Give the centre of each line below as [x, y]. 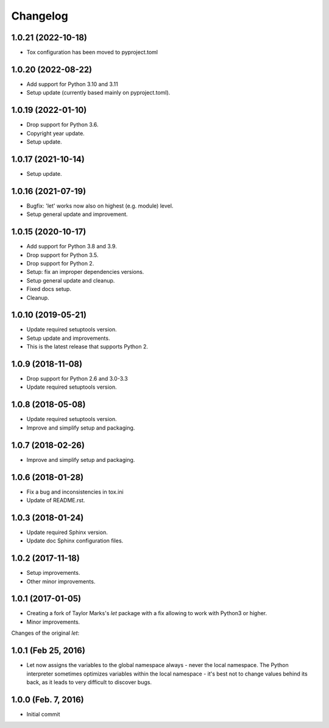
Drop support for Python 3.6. [62, 124]
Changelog [40, 16]
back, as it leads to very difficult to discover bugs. [89, 682]
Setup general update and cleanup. [71, 280]
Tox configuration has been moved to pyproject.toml [92, 52]
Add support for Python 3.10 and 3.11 [72, 84]
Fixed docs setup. [49, 289]
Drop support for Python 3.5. [62, 255]
